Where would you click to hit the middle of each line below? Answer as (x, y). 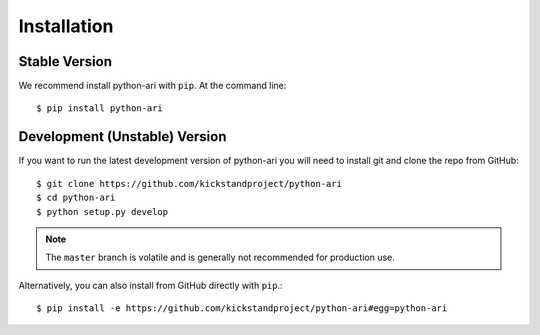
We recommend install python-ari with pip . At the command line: (152, 86)
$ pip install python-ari (100, 108)
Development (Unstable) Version (122, 136)
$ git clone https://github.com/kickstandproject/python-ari (189, 183)
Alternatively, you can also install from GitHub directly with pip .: (151, 285)
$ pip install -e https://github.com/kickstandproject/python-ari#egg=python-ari (242, 308)
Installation (66, 26)
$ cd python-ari (76, 198)
